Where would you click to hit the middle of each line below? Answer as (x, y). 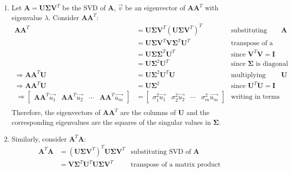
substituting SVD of (161, 152)
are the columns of (148, 112)
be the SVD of (84, 7)
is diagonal (272, 64)
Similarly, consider (39, 138)
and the (198, 112)
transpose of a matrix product (176, 165)
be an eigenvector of (155, 7)
